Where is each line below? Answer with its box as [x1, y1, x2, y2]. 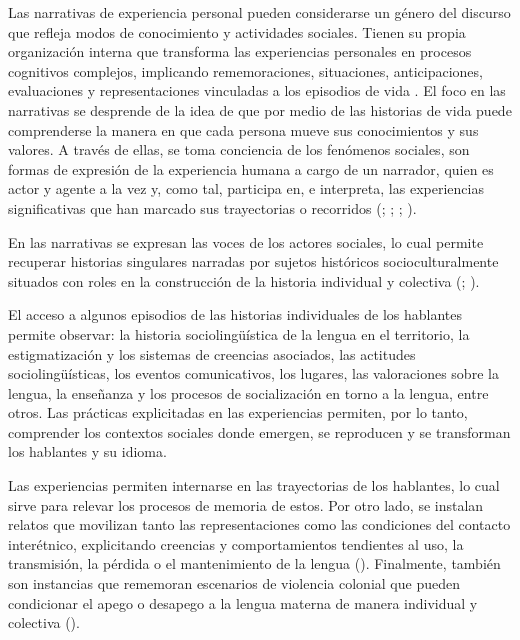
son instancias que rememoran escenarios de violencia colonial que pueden [8, 573, 460, 594]
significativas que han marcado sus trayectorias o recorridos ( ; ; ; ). [8, 197, 417, 218]
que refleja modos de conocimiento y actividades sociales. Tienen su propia [8, 21, 466, 42]
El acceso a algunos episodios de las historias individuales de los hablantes [8, 304, 463, 325]
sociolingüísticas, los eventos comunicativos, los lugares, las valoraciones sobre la [8, 363, 499, 384]
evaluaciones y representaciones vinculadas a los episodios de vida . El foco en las [8, 80, 506, 101]
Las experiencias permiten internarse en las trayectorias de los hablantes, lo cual [8, 475, 500, 496]
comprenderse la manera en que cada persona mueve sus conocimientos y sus [8, 119, 479, 140]
